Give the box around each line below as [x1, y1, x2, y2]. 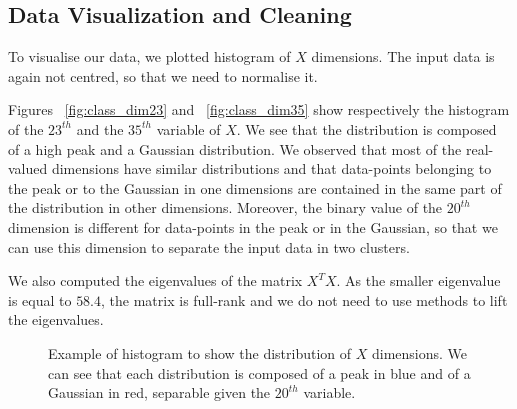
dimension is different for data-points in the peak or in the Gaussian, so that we [8, 216, 498, 237]
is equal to [8, 289, 72, 310]
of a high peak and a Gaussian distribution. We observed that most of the [8, 138, 462, 159]
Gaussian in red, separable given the [48, 382, 271, 403]
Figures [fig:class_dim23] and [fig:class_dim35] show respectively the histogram [8, 99, 510, 120]
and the [76, 118, 124, 139]
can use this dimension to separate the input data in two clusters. [8, 236, 410, 257]
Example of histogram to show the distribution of [48, 342, 352, 363]
